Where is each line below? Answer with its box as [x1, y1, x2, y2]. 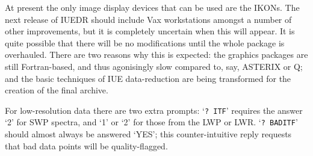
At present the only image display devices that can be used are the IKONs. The [5, 1, 300, 13]
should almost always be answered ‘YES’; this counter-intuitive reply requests [5, 128, 292, 140]
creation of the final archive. [5, 84, 108, 96]
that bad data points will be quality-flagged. [5, 139, 168, 152]
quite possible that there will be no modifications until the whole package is [5, 36, 285, 49]
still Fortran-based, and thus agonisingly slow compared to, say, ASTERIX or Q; [5, 60, 303, 72]
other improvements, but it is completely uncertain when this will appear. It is [5, 25, 295, 37]
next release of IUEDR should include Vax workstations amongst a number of [5, 13, 292, 25]
